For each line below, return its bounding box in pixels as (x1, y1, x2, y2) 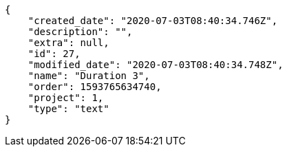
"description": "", (28, 26, 133, 37)
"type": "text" (28, 103, 109, 114)
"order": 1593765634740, (28, 81, 162, 92)
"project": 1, (28, 92, 104, 103)
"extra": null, (28, 37, 109, 48)
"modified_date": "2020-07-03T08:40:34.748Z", (28, 59, 284, 70)
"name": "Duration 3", (28, 70, 150, 81)
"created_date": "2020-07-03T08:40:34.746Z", (28, 15, 278, 26)
